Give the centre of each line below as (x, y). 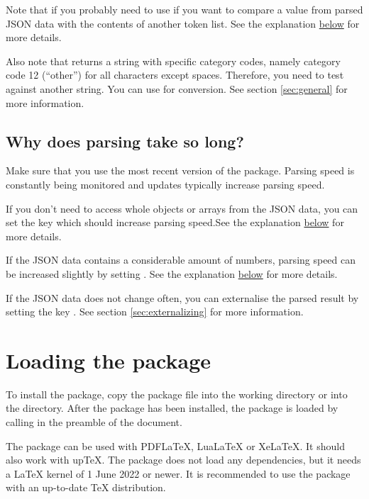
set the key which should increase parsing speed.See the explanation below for (175, 222)
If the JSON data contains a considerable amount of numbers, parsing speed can (181, 260)
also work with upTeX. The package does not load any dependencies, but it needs (183, 460)
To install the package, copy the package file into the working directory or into (177, 394)
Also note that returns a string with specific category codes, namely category (173, 61)
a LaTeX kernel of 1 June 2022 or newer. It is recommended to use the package (178, 473)
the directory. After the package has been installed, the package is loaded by (172, 408)
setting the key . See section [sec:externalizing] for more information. (155, 312)
